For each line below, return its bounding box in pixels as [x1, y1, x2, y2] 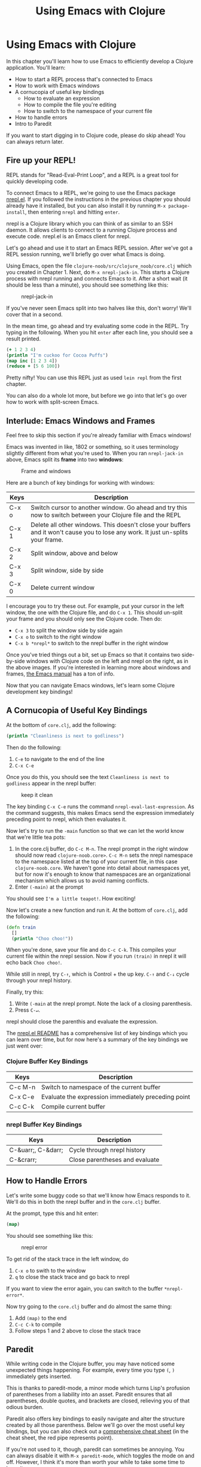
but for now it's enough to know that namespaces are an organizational [14, 871, 191, 878]
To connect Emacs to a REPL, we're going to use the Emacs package [6, 189, 176, 196]
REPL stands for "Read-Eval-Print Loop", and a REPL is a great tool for [6, 171, 179, 178]
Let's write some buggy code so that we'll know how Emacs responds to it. [6, 1192, 191, 1199]
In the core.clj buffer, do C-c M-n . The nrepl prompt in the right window [14, 845, 189, 852]
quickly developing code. [6, 178, 69, 185]
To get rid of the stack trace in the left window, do [6, 1255, 129, 1262]
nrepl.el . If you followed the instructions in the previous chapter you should [6, 196, 191, 203]
